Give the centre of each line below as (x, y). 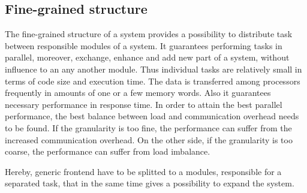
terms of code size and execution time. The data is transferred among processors (153, 81)
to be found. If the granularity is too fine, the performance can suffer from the (148, 127)
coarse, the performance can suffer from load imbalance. (108, 151)
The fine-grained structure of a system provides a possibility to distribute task (149, 34)
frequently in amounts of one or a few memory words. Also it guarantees (138, 93)
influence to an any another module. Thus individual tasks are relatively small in (153, 69)
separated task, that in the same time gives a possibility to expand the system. (150, 183)
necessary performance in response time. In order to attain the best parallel (144, 104)
